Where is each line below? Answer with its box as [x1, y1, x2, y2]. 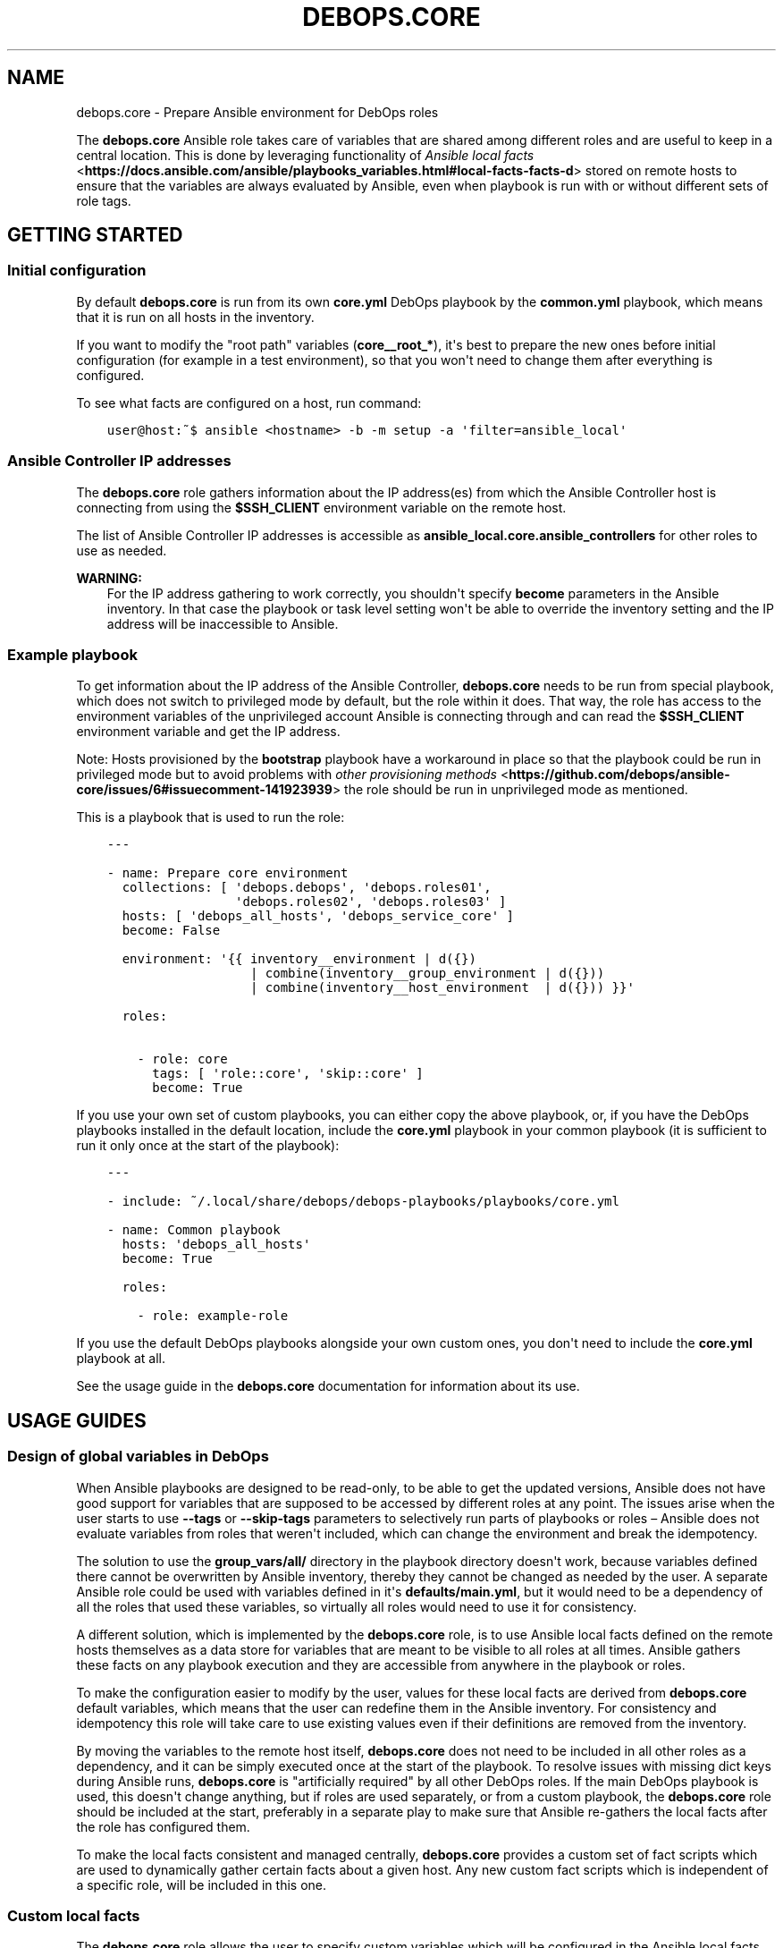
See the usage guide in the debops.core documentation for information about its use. [76, 1378, 580, 1394]
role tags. [76, 192, 131, 208]
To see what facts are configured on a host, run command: [76, 394, 422, 411]
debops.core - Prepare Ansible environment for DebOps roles [76, 104, 439, 120]
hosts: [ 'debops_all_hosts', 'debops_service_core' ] [122, 909, 514, 924]
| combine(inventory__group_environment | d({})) [249, 966, 605, 981]
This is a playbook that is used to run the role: [76, 809, 345, 826]
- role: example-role [137, 1309, 289, 1324]
